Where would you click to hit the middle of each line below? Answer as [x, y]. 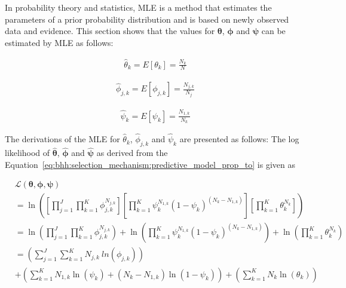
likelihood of [27, 153]
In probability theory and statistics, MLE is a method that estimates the [138, 7]
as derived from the [132, 153]
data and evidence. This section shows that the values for [110, 31]
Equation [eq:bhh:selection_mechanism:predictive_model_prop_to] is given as [150, 164]
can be [273, 31]
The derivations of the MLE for [62, 139]
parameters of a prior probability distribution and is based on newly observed [147, 19]
